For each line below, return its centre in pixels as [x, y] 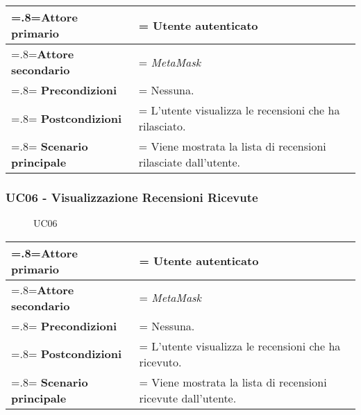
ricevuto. [160, 362]
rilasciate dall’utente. [190, 162]
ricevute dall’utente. [188, 398]
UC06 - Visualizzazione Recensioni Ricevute [132, 197]
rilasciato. [162, 126]
